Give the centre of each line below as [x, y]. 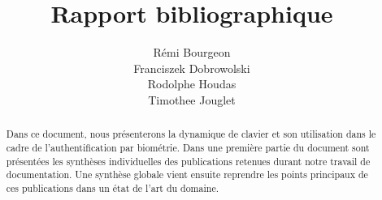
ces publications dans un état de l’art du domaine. [112, 187]
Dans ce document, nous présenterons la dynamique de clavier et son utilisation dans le [191, 134]
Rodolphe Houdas [192, 84]
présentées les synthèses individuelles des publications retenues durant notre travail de [188, 161]
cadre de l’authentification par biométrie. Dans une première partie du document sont [188, 147]
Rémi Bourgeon [192, 52]
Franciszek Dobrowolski [192, 68]
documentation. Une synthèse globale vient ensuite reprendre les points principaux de [187, 174]
